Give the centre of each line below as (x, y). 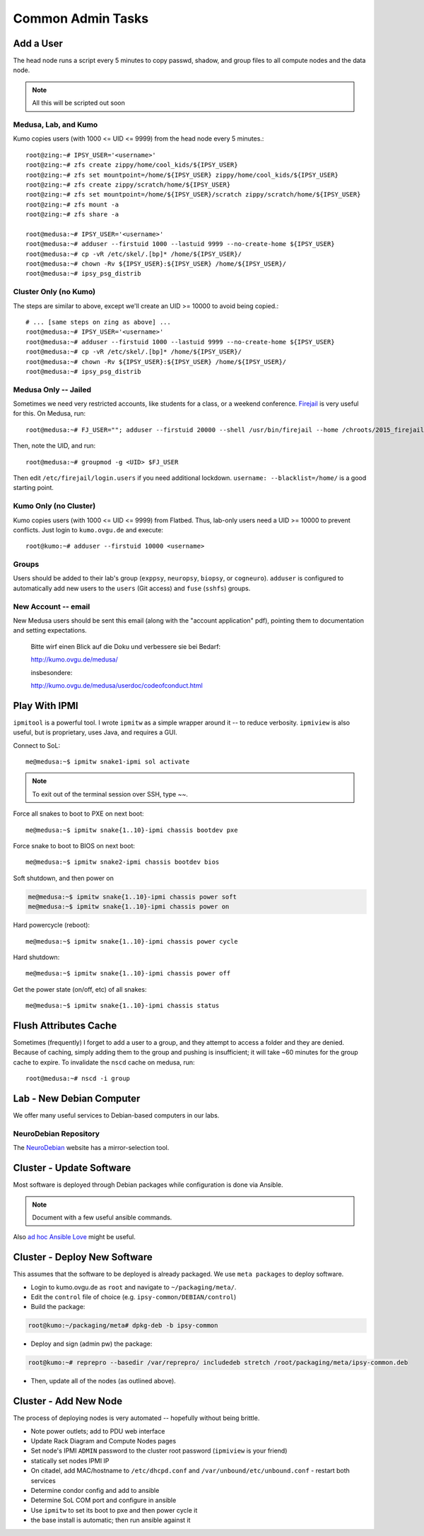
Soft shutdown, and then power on (64, 878)
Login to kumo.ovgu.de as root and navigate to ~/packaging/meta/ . (134, 1287)
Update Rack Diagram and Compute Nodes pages (104, 1441)
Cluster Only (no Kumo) (54, 292)
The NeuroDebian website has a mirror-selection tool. (91, 1148)
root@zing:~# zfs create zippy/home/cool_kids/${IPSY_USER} (132, 165)
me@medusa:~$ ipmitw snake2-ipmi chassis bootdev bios (123, 862)
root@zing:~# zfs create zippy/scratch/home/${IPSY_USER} (128, 184)
